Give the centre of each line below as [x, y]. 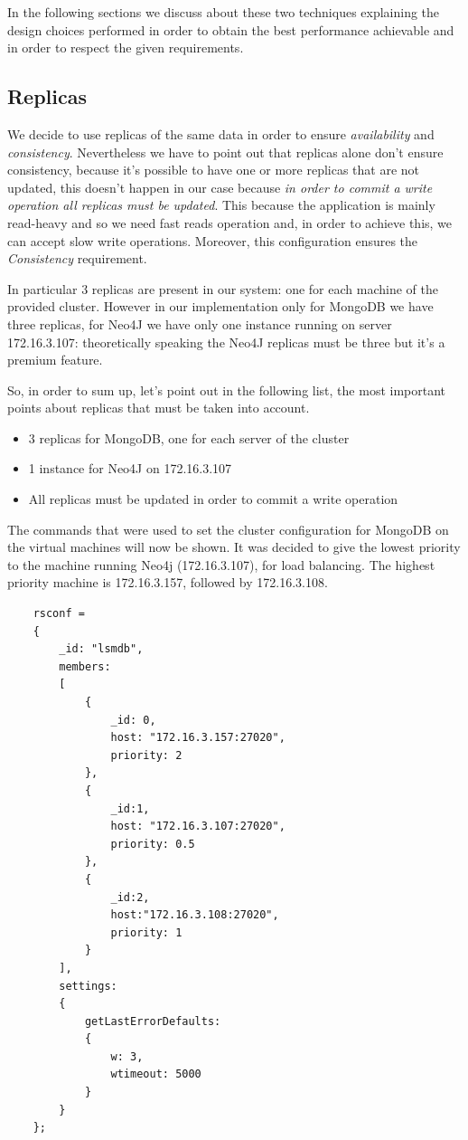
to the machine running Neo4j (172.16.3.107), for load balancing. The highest [221, 564]
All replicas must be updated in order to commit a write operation [213, 499]
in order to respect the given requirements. [126, 47]
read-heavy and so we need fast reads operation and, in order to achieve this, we [230, 222]
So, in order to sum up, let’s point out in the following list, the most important [227, 389]
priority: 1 [146, 932]
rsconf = [59, 614]
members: [85, 666]
